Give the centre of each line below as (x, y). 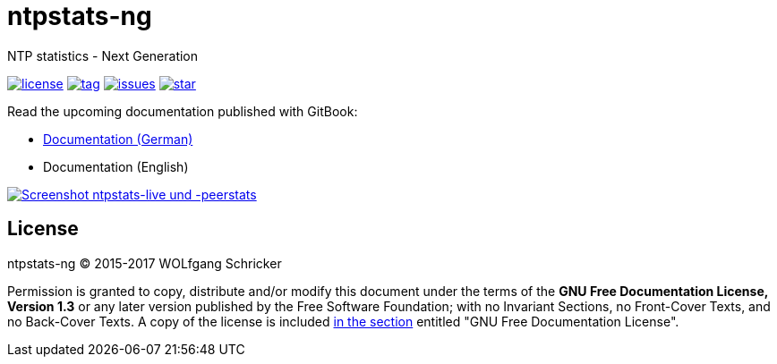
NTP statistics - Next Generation (103, 55)
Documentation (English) (116, 166)
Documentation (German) (118, 139)
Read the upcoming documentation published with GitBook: (183, 111)
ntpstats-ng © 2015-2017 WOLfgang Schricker (145, 263)
